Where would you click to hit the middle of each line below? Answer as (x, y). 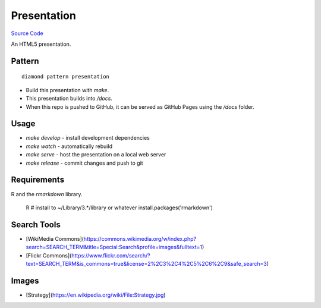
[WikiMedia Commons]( (55, 238)
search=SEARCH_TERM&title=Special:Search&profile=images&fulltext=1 (114, 247)
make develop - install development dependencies (88, 138)
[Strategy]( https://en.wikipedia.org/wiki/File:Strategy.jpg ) (96, 295)
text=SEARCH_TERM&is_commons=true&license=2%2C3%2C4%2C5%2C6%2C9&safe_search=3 (147, 263)
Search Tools (36, 224)
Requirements (38, 180)
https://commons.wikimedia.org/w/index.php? (140, 238)
